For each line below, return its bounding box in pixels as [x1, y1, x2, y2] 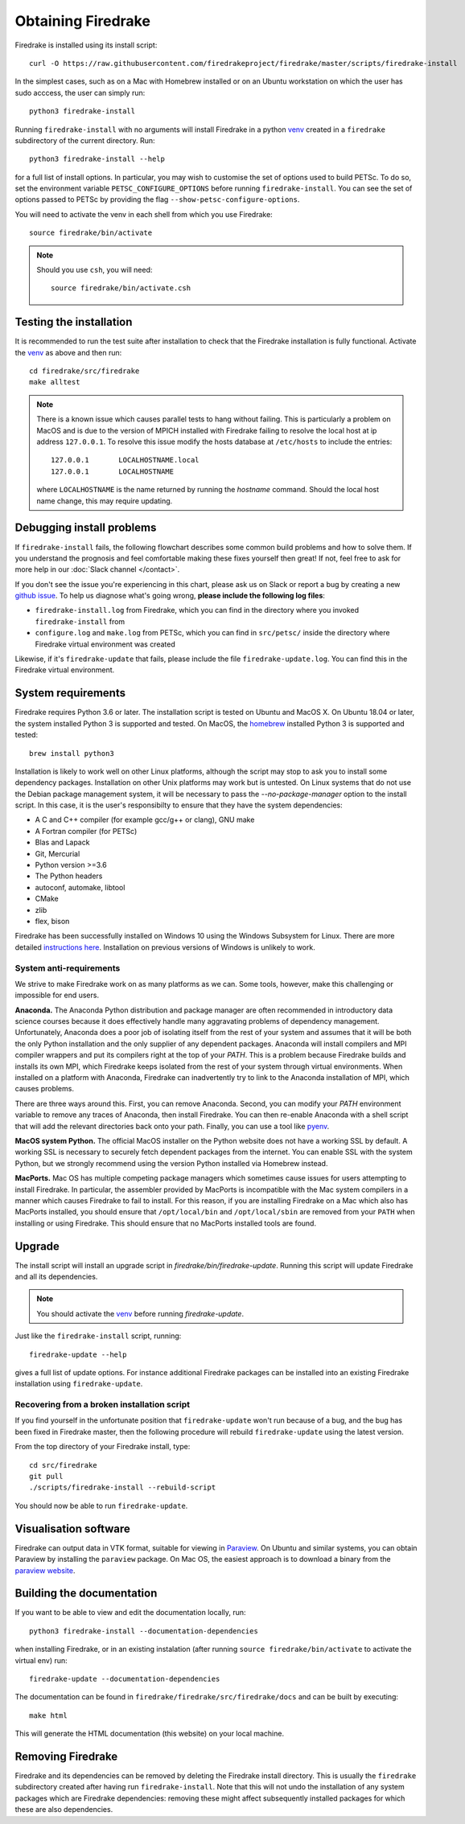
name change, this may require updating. [36, 495, 173, 506]
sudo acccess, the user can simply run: [14, 88, 146, 97]
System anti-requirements [14, 962, 121, 973]
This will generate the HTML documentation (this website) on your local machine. [14, 1729, 285, 1739]
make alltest [29, 378, 80, 387]
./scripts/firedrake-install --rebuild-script [29, 1483, 216, 1492]
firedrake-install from [35, 616, 126, 626]
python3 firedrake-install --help [29, 154, 165, 164]
